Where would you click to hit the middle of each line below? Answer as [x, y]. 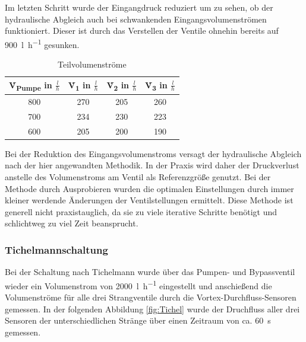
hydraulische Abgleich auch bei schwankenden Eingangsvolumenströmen [136, 19]
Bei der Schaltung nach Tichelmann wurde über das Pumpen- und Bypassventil [150, 272]
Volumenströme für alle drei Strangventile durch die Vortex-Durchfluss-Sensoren [151, 297]
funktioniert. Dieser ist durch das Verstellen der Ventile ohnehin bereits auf [142, 31]
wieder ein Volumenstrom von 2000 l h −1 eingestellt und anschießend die [138, 285]
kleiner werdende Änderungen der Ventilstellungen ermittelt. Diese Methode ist [149, 200]
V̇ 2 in [118, 85]
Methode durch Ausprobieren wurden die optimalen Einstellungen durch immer [149, 188]
